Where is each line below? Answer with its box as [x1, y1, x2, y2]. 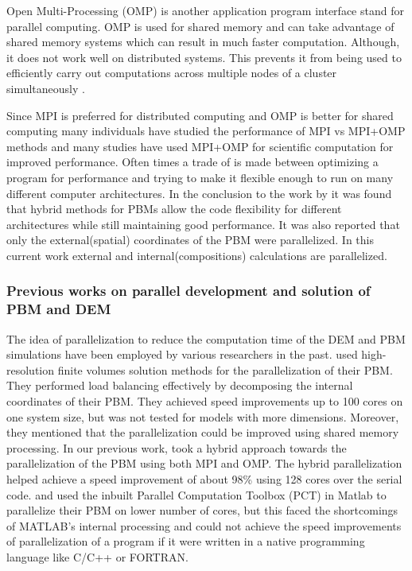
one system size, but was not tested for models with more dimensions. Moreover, [6, 408, 399, 425]
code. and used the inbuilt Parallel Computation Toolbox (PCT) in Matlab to [6, 486, 387, 503]
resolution [6, 361, 55, 378]
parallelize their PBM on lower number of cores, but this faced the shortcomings [6, 502, 398, 519]
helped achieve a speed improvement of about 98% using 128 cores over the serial [6, 470, 402, 487]
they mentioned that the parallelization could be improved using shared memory [6, 424, 399, 441]
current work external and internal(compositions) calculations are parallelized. [6, 247, 387, 263]
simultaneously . [6, 80, 85, 96]
